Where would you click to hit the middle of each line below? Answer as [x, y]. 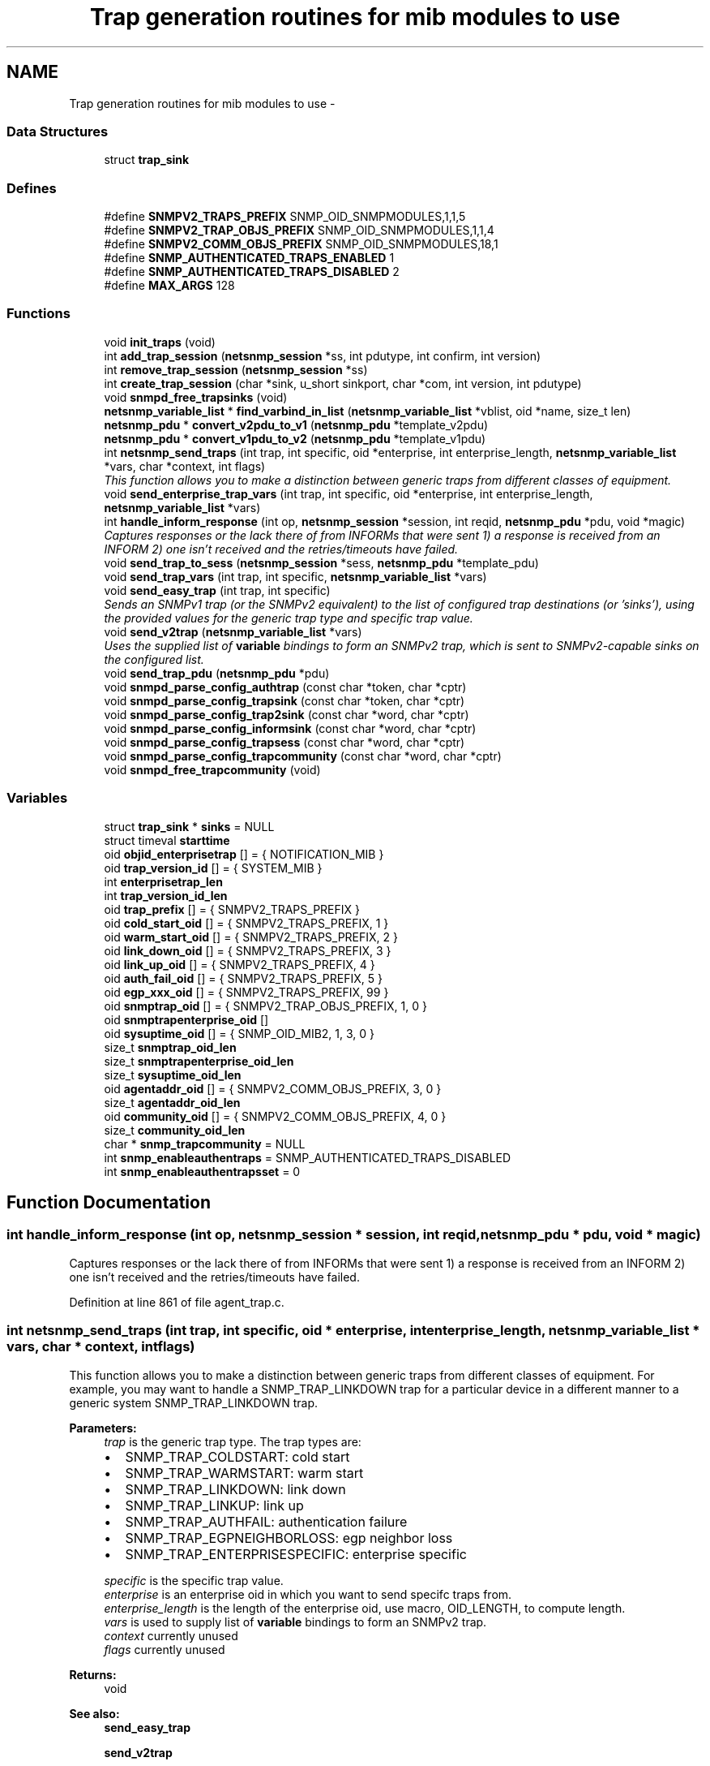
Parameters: [103, 1428]
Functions [38, 314]
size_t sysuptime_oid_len [173, 1075]
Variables [37, 798]
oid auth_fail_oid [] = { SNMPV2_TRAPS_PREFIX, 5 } [243, 978]
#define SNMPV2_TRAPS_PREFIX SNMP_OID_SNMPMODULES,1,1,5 [285, 217]
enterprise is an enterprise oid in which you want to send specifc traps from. [308, 1594]
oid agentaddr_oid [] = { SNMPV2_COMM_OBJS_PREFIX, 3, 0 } [273, 1088]
